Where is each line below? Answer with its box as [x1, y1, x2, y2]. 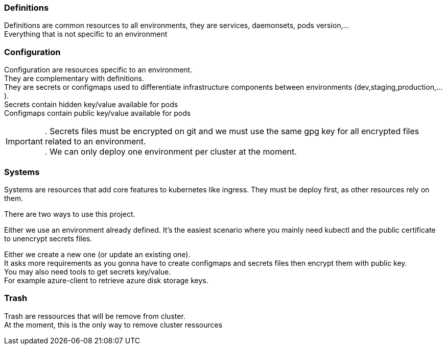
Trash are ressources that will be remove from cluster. [4, 311, 185, 320]
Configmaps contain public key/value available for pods [4, 109, 191, 118]
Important [6, 136, 43, 147]
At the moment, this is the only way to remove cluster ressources [4, 320, 223, 329]
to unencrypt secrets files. [4, 234, 92, 243]
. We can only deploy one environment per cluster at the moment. [44, 146, 297, 157]
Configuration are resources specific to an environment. [4, 65, 193, 74]
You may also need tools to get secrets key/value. [4, 267, 171, 276]
